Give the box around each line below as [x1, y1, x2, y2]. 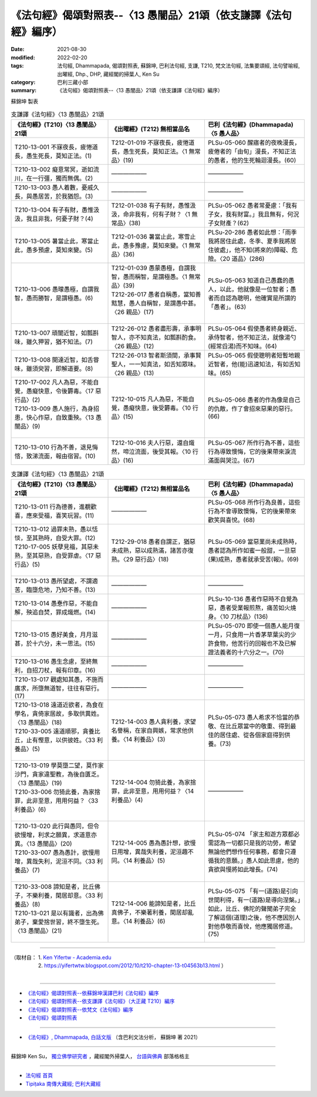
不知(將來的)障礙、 [240, 246, 292, 254]
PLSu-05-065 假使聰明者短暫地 [208, 352, 295, 360]
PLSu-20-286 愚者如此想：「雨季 [208, 228, 297, 236]
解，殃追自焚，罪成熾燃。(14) [14, 608, 96, 616]
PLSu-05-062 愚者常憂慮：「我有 [208, 202, 298, 210]
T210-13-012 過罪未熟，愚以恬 [14, 525, 98, 533]
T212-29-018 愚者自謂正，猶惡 [111, 537, 196, 546]
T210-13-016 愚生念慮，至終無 [14, 657, 98, 665]
